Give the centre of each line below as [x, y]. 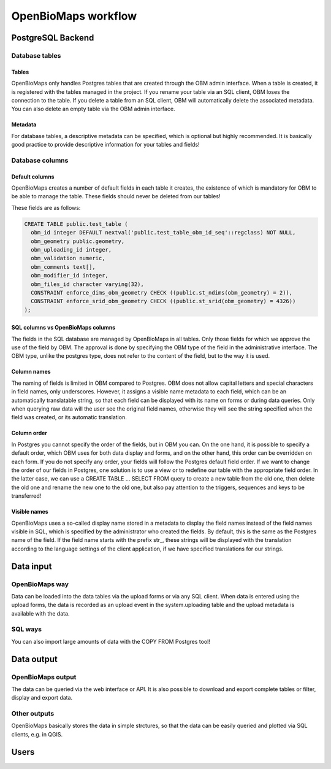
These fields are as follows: [46, 207]
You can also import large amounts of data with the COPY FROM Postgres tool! [111, 641]
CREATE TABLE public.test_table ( [76, 224]
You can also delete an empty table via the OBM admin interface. [93, 109]
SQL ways [27, 629]
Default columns [33, 176]
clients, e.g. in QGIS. [37, 734]
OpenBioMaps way [40, 584]
